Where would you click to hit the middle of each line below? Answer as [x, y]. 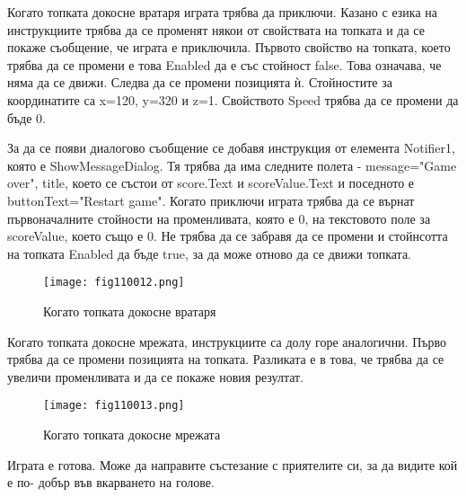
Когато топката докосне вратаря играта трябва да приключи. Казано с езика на [222, 12]
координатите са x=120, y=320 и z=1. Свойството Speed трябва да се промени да [233, 99]
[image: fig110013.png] [114, 406]
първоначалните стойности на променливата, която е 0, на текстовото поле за [219, 218]
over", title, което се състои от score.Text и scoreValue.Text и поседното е [211, 183]
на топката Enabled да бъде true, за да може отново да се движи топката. [210, 253]
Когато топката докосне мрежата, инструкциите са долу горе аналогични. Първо [227, 341]
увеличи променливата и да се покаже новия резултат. [156, 376]
